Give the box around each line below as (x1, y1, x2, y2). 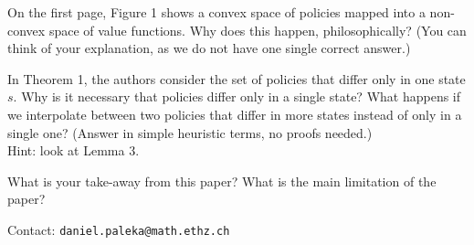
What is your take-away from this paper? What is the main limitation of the (7, 171, 437, 190)
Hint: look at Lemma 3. (7, 141, 140, 160)
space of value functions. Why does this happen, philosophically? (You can (48, 20, 467, 39)
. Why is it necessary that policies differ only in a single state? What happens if (13, 87, 461, 106)
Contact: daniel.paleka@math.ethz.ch (7, 219, 230, 239)
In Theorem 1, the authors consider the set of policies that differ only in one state (7, 69, 466, 88)
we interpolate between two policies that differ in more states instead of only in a (7, 104, 462, 123)
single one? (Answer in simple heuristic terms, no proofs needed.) (7, 122, 373, 142)
